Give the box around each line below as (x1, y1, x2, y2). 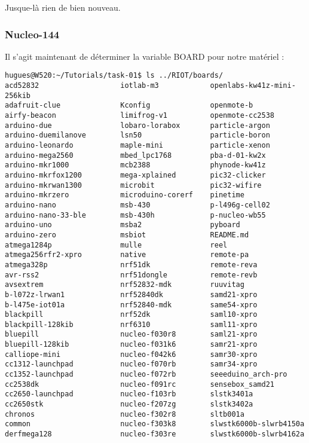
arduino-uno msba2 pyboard (5, 221, 240, 230)
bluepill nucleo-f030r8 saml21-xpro (5, 330, 258, 339)
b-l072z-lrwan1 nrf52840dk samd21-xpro (5, 290, 258, 299)
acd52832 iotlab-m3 (5, 81, 159, 90)
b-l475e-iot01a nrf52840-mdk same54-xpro (5, 300, 258, 309)
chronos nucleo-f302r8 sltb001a (5, 410, 244, 418)
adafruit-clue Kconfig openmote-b (5, 101, 253, 110)
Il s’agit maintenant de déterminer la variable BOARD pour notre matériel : (5, 50, 284, 62)
